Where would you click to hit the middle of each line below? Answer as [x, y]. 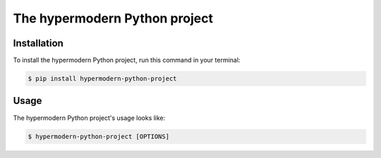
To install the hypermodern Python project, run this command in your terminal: [127, 60]
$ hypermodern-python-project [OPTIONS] [98, 136]
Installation [38, 43]
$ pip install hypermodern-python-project [102, 79]
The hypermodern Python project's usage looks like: [89, 118]
